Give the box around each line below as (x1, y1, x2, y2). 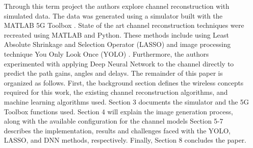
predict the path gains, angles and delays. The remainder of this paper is (4, 68, 223, 78)
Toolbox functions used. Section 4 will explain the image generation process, (4, 106, 233, 116)
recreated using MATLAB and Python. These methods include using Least (4, 29, 229, 40)
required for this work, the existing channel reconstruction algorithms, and (4, 87, 228, 97)
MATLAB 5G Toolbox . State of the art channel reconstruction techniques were (4, 20, 244, 30)
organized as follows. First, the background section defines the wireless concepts (4, 77, 244, 87)
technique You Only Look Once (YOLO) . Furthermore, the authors (4, 48, 209, 59)
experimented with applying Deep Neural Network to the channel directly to (4, 58, 234, 68)
